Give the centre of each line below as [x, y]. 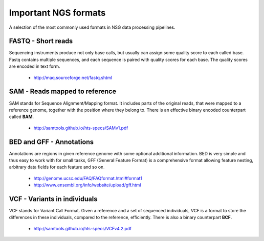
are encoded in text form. [35, 66]
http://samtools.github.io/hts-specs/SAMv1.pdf [81, 128]
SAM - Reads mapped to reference [63, 91]
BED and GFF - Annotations [51, 142]
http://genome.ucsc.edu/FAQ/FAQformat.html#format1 [88, 178]
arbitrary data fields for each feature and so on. [57, 167]
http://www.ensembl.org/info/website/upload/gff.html [87, 185]
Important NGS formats [57, 13]
